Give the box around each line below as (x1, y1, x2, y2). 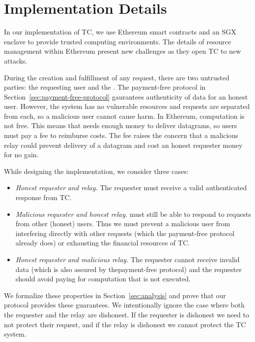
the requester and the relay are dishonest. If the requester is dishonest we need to (4, 309, 249, 319)
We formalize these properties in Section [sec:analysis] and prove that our (4, 290, 226, 300)
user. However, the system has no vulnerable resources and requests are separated (4, 101, 250, 111)
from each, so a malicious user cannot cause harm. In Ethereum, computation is (4, 110, 245, 121)
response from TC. (15, 192, 72, 203)
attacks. (4, 55, 28, 66)
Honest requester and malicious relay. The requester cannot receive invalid (15, 254, 240, 264)
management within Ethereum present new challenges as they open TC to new (4, 46, 241, 56)
